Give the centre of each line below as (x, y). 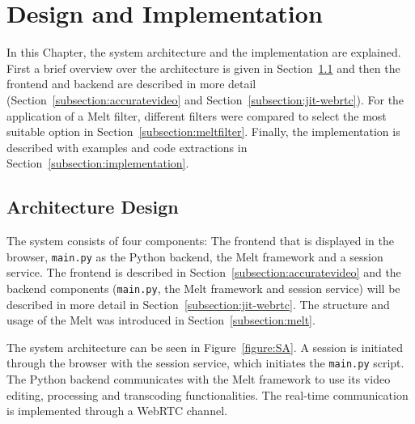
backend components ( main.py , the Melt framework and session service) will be (203, 288)
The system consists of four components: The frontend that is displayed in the (201, 241)
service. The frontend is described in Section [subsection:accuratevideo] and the (204, 272)
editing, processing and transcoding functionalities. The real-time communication (207, 394)
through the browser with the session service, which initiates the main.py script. (205, 363)
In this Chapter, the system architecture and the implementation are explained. (204, 52)
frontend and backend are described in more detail (131, 84)
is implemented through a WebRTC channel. (117, 411)
